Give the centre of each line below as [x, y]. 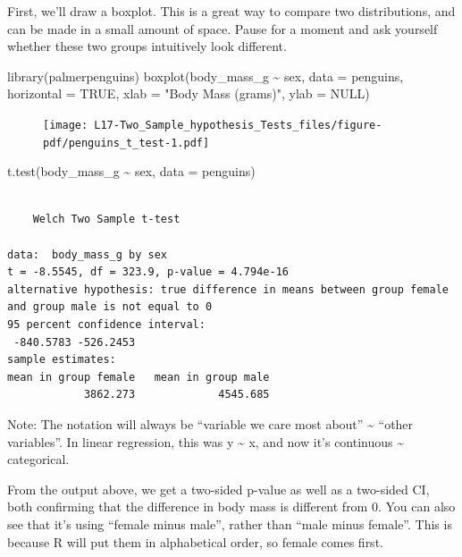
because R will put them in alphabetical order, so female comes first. [195, 541]
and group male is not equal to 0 [110, 307]
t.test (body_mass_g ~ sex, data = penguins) [131, 171]
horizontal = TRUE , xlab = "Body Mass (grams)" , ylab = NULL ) [189, 93]
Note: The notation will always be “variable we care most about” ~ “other [210, 424]
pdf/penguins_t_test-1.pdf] [126, 143]
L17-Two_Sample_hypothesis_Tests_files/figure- [238, 125]
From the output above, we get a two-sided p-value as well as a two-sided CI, [218, 489]
